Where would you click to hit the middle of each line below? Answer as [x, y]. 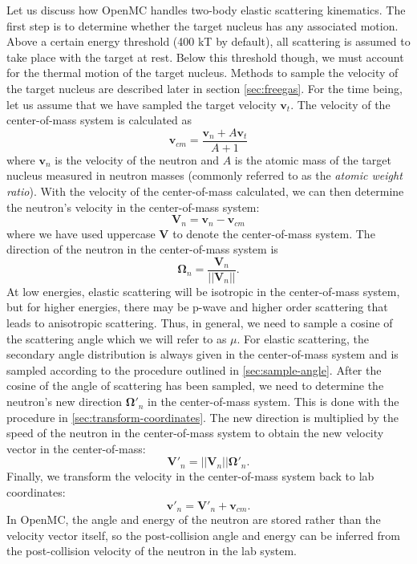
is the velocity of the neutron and [137, 159]
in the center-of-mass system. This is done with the [273, 402]
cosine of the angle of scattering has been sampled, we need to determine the [195, 385]
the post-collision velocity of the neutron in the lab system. [152, 551]
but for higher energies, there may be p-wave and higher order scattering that [197, 307]
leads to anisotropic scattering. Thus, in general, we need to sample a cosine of [200, 323]
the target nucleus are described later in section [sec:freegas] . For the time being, [204, 88]
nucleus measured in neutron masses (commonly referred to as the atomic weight [204, 175]
